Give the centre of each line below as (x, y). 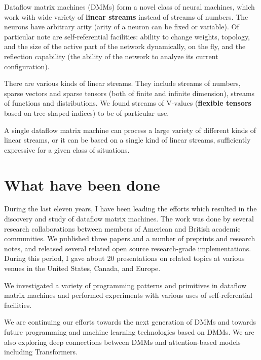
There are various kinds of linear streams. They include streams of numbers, (122, 83)
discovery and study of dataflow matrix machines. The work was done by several (129, 219)
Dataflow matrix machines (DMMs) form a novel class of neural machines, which (129, 7)
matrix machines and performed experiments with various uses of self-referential (128, 295)
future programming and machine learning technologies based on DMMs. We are (129, 331)
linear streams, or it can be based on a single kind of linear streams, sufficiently (127, 140)
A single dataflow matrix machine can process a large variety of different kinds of (130, 130)
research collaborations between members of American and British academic (122, 228)
